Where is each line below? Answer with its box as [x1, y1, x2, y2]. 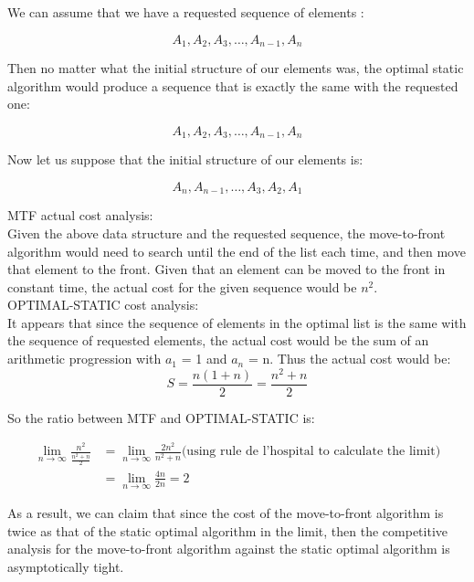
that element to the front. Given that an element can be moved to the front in [7, 259, 446, 279]
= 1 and [181, 349, 227, 368]
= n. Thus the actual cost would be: [248, 349, 451, 368]
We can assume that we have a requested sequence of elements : [7, 3, 364, 21]
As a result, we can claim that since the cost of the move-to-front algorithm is [7, 503, 444, 523]
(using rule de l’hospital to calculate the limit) [181, 445, 441, 459]
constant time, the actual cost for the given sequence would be [7, 277, 357, 296]
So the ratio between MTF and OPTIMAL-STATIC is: [7, 407, 315, 427]
